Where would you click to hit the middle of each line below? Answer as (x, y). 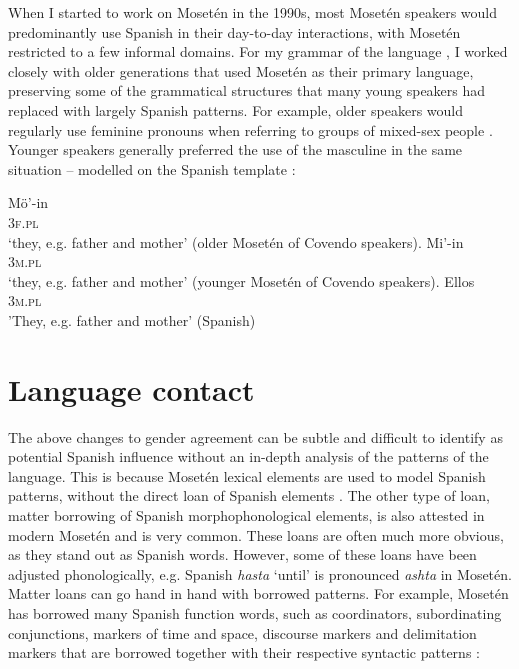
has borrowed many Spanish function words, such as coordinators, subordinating (255, 612)
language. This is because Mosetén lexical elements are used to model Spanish (247, 475)
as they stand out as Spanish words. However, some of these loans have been (242, 554)
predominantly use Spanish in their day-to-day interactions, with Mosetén (234, 31)
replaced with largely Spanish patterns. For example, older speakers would (235, 109)
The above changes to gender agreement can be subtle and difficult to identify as (255, 436)
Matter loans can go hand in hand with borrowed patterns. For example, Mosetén (258, 593)
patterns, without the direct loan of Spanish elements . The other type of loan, (249, 495)
